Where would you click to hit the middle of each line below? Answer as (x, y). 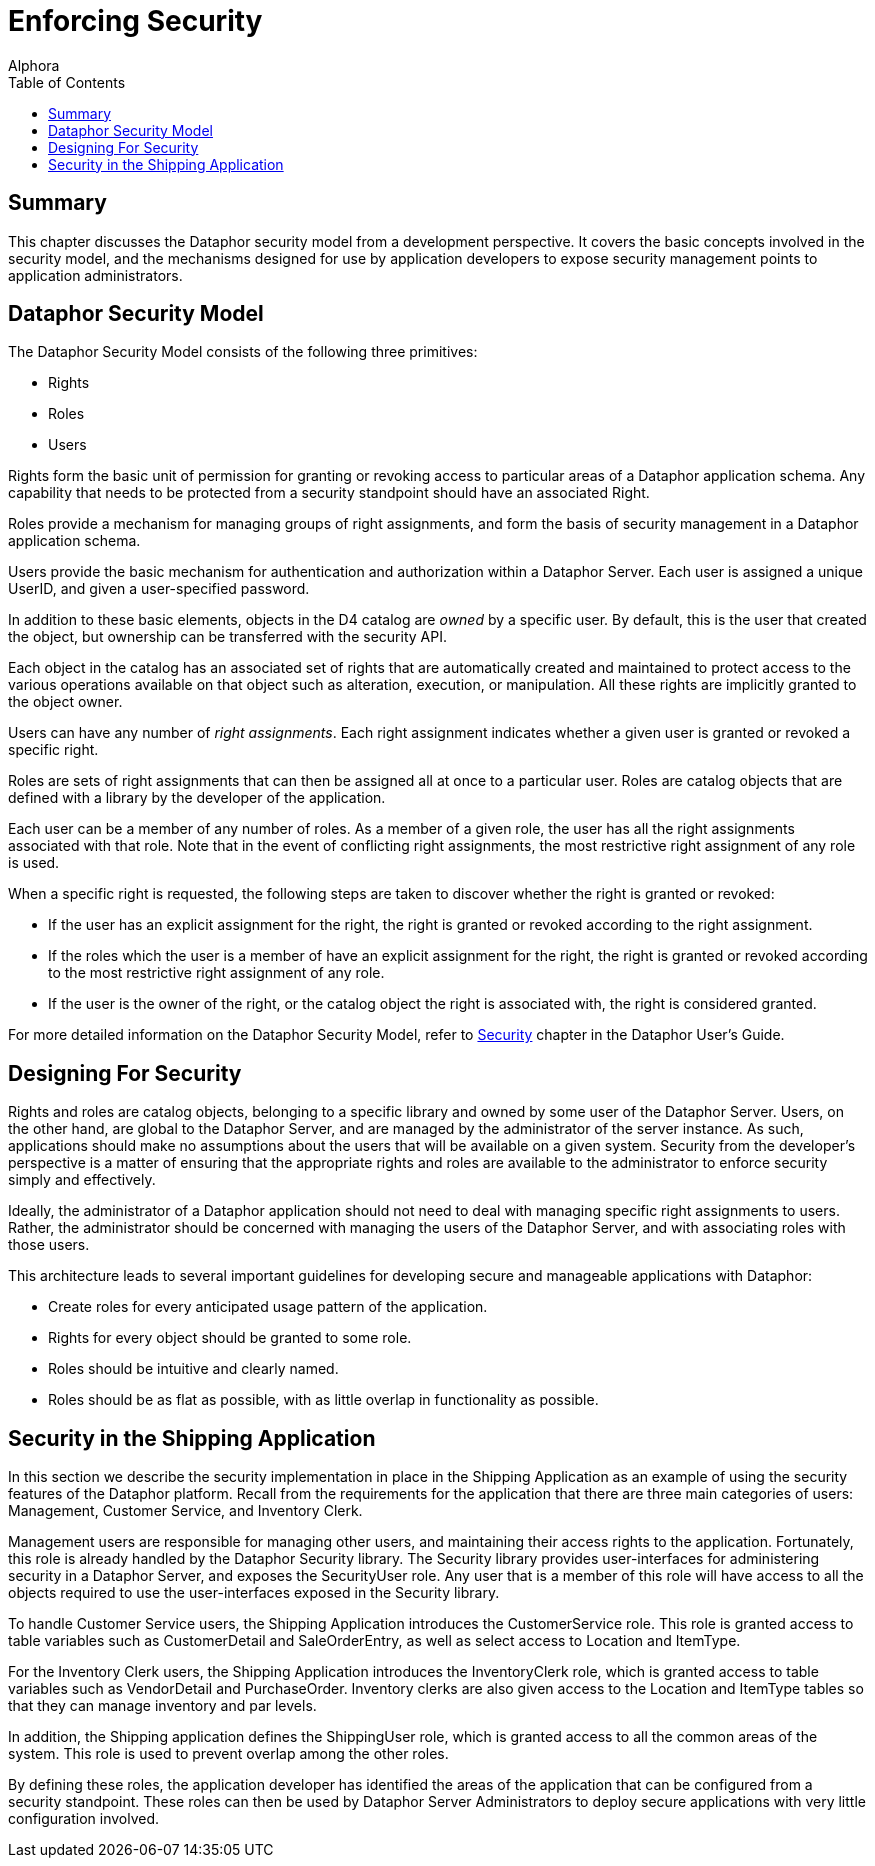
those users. (49, 1245)
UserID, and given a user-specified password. (159, 589)
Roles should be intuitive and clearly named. (193, 1369)
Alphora (34, 65)
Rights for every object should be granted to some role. (230, 1338)
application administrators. (95, 275)
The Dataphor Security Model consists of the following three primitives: (243, 352)
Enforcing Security (135, 21)
